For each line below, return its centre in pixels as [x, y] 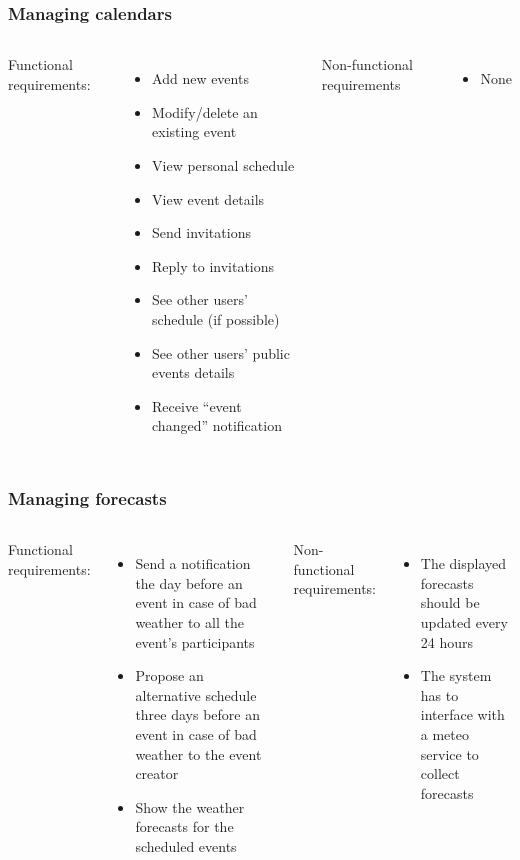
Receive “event [197, 405]
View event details [208, 198]
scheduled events [186, 845]
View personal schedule [223, 165]
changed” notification [217, 425]
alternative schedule [196, 694]
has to [439, 694]
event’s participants [195, 641]
